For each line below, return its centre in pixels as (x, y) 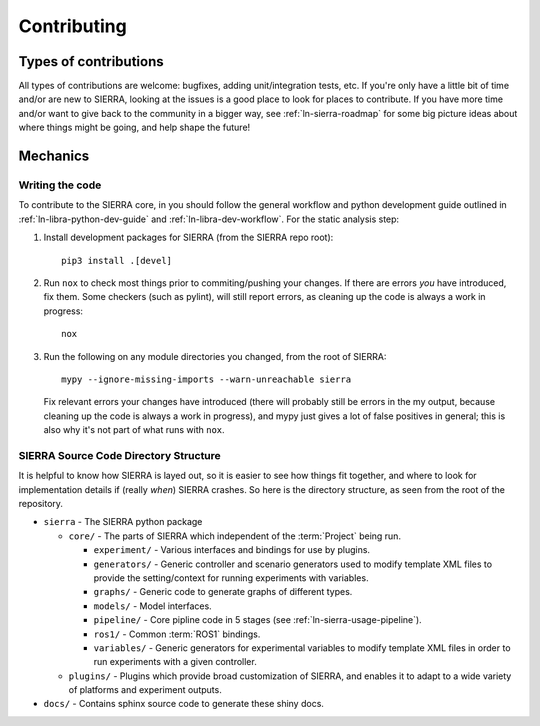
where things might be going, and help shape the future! (134, 127)
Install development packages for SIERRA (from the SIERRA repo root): (188, 237)
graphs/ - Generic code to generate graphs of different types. (223, 592)
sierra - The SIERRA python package (123, 522)
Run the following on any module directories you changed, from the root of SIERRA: (215, 356)
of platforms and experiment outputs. (145, 690)
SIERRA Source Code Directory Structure (120, 455)
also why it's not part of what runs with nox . (134, 430)
